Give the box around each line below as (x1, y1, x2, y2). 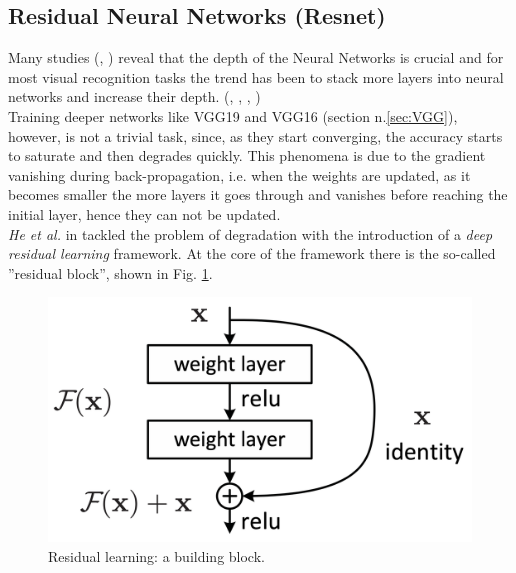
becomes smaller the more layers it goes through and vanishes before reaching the (8, 184, 508, 205)
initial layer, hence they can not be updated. (8, 203, 281, 224)
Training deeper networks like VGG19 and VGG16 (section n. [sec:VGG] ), (8, 105, 458, 126)
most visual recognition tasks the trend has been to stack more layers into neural (8, 66, 504, 87)
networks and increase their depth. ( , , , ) (8, 86, 261, 107)
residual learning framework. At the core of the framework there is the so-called (8, 243, 496, 264)
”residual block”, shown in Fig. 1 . (8, 262, 213, 283)
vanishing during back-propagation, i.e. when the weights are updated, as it (8, 164, 471, 185)
